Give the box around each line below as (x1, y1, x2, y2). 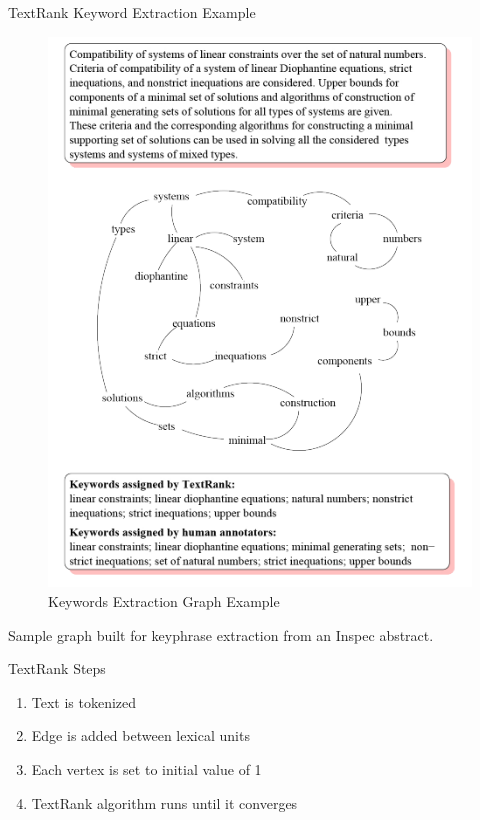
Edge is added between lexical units (31, 725, 250, 746)
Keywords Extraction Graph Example (48, 590, 280, 611)
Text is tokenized (31, 691, 137, 712)
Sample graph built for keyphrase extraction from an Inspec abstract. (8, 624, 434, 645)
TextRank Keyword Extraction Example (8, 2, 256, 22)
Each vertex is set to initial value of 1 (31, 758, 262, 779)
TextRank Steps (8, 658, 106, 679)
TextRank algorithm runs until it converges (31, 792, 298, 813)
